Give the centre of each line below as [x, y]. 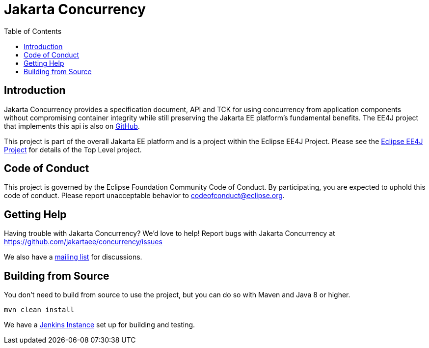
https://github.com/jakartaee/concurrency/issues [83, 242]
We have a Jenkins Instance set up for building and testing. [100, 325]
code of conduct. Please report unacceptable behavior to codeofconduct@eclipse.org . [144, 196]
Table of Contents [33, 31]
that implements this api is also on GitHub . [72, 126]
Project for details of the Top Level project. [73, 149]
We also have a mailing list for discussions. [73, 257]
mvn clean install [39, 310]
